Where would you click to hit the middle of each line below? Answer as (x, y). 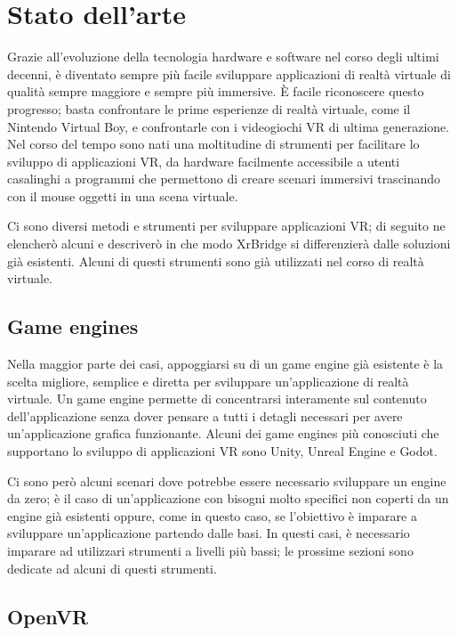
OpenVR (48, 616)
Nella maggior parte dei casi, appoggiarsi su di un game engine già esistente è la (225, 364)
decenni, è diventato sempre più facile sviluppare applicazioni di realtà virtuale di (229, 73)
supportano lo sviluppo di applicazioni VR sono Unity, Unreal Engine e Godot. (222, 451)
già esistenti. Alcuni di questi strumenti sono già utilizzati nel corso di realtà (216, 261)
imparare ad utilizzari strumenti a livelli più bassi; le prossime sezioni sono (210, 550)
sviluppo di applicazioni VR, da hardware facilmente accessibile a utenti (204, 161)
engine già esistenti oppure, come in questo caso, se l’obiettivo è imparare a (212, 515)
